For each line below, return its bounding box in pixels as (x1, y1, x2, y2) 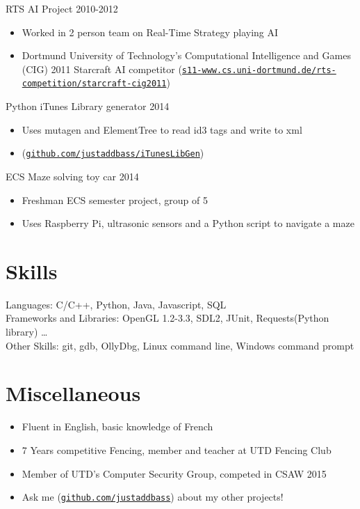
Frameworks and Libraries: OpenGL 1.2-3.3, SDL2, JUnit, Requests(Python (6, 311, 329, 325)
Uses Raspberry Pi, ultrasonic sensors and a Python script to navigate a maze (22, 216, 354, 230)
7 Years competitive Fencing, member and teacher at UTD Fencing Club (22, 442, 332, 457)
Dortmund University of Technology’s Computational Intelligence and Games (22, 48, 351, 63)
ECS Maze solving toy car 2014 (6, 169, 139, 183)
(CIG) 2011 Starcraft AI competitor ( (22, 61, 182, 76)
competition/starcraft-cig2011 (22, 79, 167, 89)
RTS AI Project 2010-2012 (6, 1, 118, 15)
